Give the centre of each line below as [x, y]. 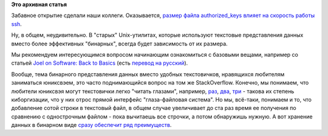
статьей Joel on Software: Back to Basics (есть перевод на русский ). [100, 63]
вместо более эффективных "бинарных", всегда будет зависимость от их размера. [119, 44]
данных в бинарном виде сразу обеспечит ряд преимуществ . [91, 125]
